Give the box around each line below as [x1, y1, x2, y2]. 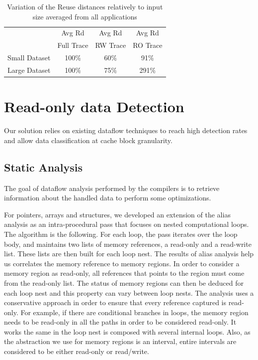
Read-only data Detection [4, 96, 184, 117]
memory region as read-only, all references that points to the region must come [4, 268, 245, 278]
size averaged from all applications [32, 11, 137, 21]
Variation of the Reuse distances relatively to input [7, 1, 163, 11]
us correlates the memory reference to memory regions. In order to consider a [4, 258, 240, 268]
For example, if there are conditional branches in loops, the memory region [20, 307, 249, 317]
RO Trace [133, 40, 163, 50]
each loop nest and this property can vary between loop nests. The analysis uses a [4, 287, 254, 298]
